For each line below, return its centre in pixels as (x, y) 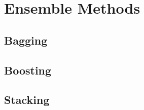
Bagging (26, 40)
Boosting (28, 70)
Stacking (27, 100)
